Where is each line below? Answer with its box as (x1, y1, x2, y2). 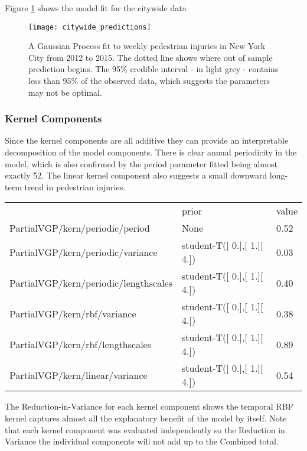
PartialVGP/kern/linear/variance (9, 368, 148, 382)
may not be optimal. (28, 86, 102, 98)
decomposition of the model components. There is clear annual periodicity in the (5, 146, 297, 158)
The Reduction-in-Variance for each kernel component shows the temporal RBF (5, 400, 293, 413)
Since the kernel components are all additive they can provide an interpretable (5, 134, 289, 147)
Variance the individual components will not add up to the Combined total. (5, 435, 279, 447)
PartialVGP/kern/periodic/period (9, 221, 150, 235)
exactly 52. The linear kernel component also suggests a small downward (5, 169, 267, 181)
